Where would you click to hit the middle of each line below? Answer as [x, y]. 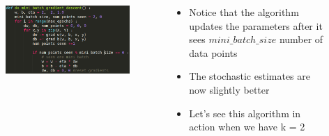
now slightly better [229, 89]
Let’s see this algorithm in [245, 113]
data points [213, 52]
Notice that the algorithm [244, 12]
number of [301, 39]
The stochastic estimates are [250, 76]
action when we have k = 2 [247, 127]
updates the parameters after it [256, 25]
